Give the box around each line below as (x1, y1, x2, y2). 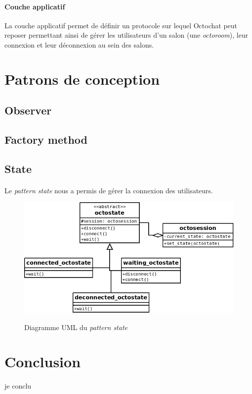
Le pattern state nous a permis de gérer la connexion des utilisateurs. (4, 185, 213, 195)
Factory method (4, 132, 88, 147)
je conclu (4, 380, 32, 391)
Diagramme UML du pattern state (24, 322, 127, 332)
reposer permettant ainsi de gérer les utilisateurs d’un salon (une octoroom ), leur (4, 30, 249, 40)
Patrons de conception (4, 68, 160, 89)
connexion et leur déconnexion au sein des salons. (4, 39, 154, 50)
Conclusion (4, 351, 81, 371)
